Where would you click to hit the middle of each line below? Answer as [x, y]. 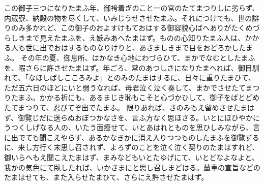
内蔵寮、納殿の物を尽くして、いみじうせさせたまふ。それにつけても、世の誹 [132, 18]
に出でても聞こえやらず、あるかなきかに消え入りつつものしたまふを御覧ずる [132, 137]
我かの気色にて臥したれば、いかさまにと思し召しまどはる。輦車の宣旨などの [132, 167]
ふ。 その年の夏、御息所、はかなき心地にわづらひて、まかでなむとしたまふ [130, 57]
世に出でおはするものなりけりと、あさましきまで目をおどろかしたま [139, 48]
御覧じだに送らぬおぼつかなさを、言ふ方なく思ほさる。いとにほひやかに [139, 117]
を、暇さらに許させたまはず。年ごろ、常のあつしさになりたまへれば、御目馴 [132, 67]
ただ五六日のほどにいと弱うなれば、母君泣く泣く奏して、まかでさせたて [125, 87]
